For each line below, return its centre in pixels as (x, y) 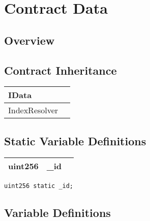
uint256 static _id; (39, 186)
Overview (29, 40)
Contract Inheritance (61, 70)
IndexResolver (33, 110)
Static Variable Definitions (75, 140)
